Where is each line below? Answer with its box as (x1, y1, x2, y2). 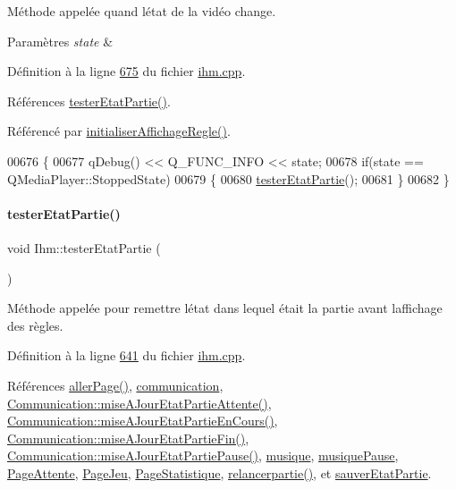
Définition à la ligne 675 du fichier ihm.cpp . (7, 62, 246, 80)
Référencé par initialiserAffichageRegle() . (7, 122, 231, 140)
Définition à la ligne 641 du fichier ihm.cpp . (7, 346, 246, 365)
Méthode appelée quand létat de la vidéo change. (7, 2, 276, 20)
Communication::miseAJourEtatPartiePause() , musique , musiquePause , (7, 446, 399, 465)
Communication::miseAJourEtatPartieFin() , (7, 428, 249, 447)
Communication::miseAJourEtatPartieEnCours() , (7, 411, 278, 430)
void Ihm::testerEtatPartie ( (7, 238, 161, 257)
